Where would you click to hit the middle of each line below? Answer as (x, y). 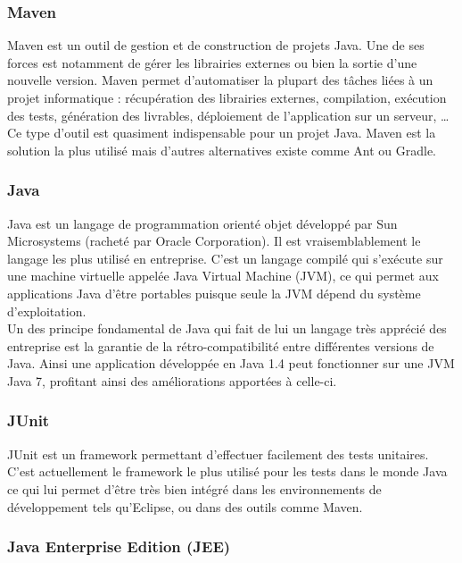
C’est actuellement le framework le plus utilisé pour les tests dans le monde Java (227, 471)
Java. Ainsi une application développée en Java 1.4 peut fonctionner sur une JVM (231, 363)
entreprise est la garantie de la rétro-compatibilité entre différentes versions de (221, 345)
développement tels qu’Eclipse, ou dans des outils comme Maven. (185, 506)
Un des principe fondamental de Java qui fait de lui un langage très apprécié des (227, 328)
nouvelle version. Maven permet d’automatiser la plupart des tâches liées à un (220, 80)
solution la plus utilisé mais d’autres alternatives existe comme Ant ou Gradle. (222, 150)
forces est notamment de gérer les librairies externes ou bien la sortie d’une (212, 62)
